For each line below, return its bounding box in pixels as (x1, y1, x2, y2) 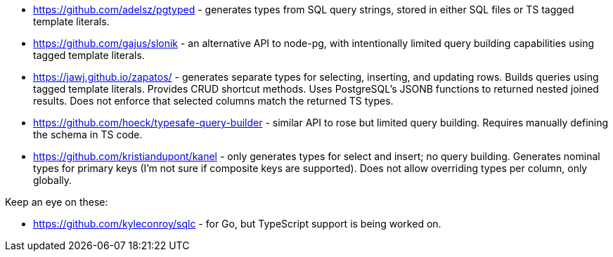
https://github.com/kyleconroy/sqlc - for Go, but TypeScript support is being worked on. (33, 218, 441, 230)
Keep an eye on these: (5, 196, 108, 208)
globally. (33, 174, 72, 186)
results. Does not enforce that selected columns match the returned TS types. (33, 95, 394, 107)
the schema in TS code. (33, 128, 143, 140)
